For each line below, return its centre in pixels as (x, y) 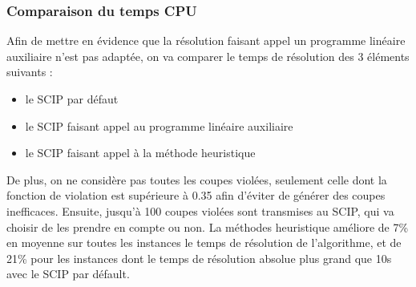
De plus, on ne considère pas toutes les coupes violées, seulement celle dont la (197, 179)
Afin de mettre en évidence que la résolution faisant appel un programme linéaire (206, 40)
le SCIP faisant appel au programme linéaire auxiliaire (159, 125)
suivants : (30, 72)
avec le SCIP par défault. (68, 274)
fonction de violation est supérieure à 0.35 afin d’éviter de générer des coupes (196, 195)
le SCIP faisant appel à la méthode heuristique (140, 153)
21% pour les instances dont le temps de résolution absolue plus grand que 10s (199, 258)
